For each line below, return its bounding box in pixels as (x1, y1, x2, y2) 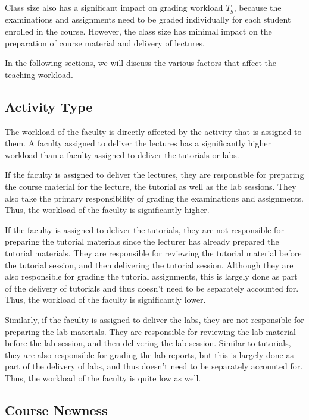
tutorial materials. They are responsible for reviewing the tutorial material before (5, 246, 302, 259)
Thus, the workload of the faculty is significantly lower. (5, 293, 206, 306)
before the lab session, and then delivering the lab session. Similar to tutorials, (5, 337, 291, 349)
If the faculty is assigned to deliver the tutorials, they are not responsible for (5, 223, 284, 236)
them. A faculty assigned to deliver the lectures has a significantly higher (5, 137, 271, 149)
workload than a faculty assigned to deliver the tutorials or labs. (5, 148, 239, 161)
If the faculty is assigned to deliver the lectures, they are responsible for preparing (5, 168, 304, 181)
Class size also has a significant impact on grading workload (5, 1, 223, 13)
